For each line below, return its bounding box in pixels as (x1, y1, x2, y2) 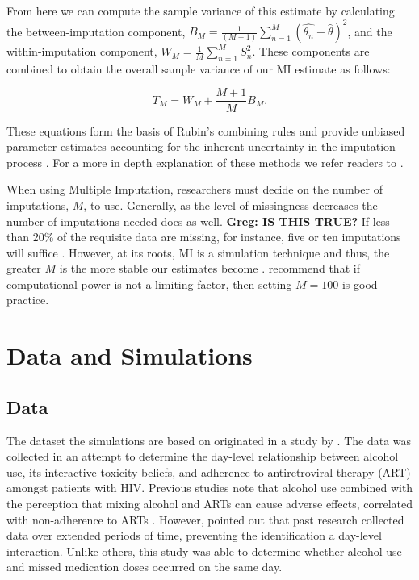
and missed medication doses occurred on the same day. (6, 558, 283, 575)
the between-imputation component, (6, 23, 186, 40)
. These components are (252, 43, 370, 60)
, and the (347, 23, 392, 40)
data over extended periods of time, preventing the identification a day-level (6, 527, 382, 544)
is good (341, 275, 378, 292)
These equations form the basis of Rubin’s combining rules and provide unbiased (6, 122, 405, 139)
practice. (6, 291, 49, 308)
